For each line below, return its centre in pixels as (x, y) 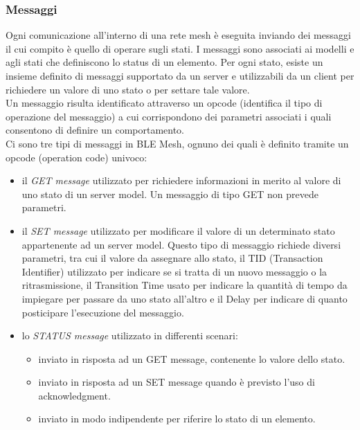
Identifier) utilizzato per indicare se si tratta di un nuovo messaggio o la (174, 271)
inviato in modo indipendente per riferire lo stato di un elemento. (177, 419)
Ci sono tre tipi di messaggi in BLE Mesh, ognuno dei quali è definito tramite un (177, 143)
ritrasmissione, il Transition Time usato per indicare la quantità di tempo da (184, 285)
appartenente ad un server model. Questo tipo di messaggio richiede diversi (181, 244)
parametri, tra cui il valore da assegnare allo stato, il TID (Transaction (172, 258)
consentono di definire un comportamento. (95, 130)
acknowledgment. (74, 395)
